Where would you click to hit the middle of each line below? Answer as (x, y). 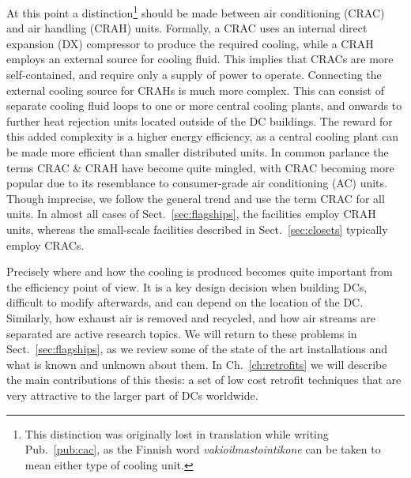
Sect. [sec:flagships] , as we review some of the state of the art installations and (197, 349)
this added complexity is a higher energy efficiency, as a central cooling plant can (203, 136)
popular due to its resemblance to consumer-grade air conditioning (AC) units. (197, 183)
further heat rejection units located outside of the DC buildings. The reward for (200, 120)
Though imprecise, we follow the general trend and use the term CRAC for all (196, 198)
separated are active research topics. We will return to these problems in (182, 333)
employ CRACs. (45, 245)
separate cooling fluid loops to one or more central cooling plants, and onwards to (204, 105)
